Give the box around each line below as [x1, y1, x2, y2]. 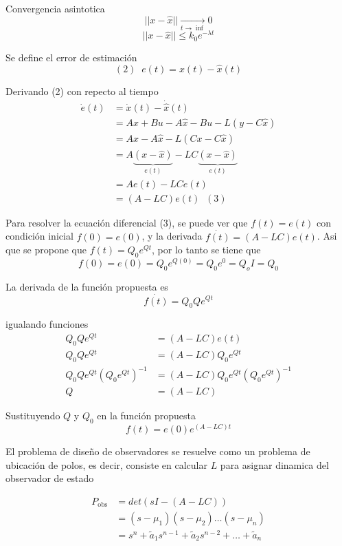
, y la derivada [141, 229, 203, 243]
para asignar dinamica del [220, 457, 329, 472]
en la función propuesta [97, 408, 196, 423]
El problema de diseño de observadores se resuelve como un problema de [5, 444, 310, 459]
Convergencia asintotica [5, 1, 105, 15]
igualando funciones [5, 317, 89, 331]
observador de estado [5, 471, 94, 485]
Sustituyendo [5, 408, 60, 423]
